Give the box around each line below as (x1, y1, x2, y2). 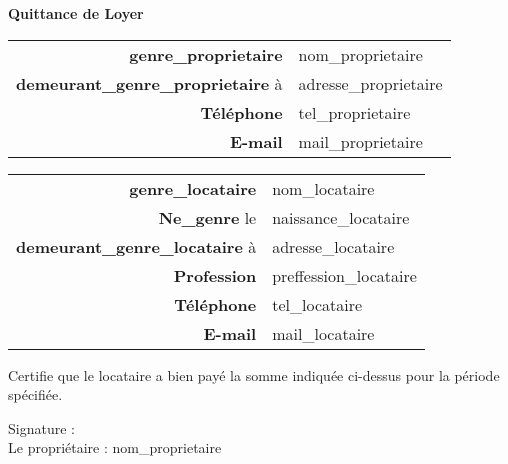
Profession (173, 263, 257, 287)
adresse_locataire (272, 234, 395, 258)
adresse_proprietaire (298, 71, 443, 95)
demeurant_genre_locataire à (16, 234, 257, 258)
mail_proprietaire (298, 129, 423, 153)
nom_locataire (272, 176, 375, 200)
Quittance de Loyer (8, 3, 144, 23)
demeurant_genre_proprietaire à (16, 71, 283, 95)
